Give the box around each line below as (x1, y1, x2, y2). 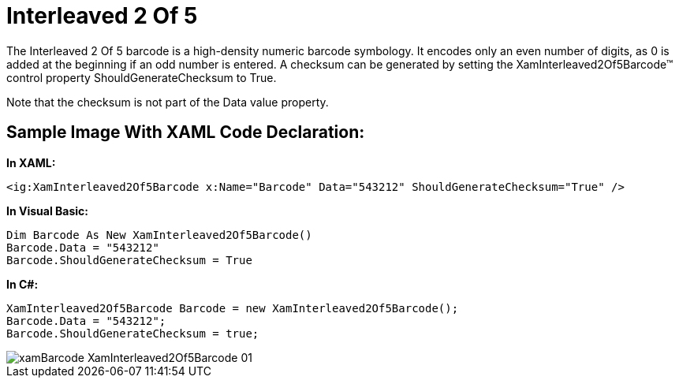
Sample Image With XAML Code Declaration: (6, 122, 365, 143)
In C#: (6, 277, 39, 291)
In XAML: (6, 155, 56, 170)
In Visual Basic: (6, 203, 88, 218)
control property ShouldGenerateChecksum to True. (6, 70, 277, 84)
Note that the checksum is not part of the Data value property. (6, 95, 329, 109)
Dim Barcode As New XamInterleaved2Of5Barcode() (6, 228, 312, 241)
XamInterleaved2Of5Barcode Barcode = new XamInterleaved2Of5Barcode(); (6, 301, 459, 315)
